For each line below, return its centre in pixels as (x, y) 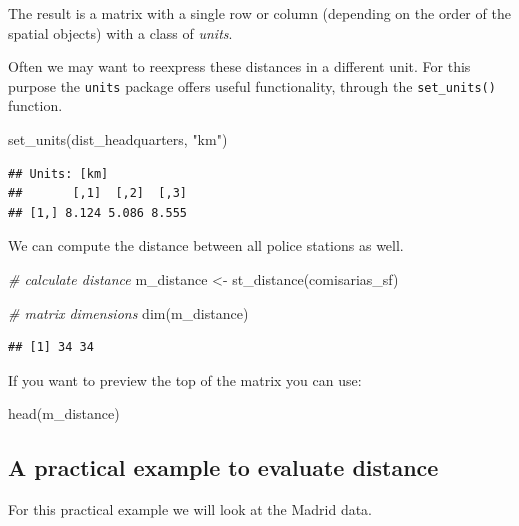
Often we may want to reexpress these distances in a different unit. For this (239, 66)
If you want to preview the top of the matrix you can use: (185, 379)
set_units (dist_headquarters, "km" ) (118, 139)
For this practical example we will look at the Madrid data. (190, 509)
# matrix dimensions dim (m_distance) (128, 312)
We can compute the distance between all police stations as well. (206, 245)
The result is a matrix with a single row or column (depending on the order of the (259, 13)
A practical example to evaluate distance (223, 467)
